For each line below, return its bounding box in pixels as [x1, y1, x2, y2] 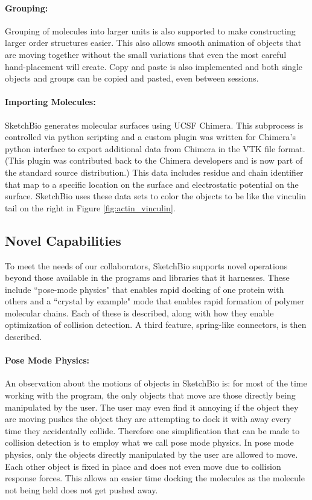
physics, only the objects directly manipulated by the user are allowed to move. [5, 448, 298, 461]
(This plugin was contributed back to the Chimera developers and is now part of [5, 154, 303, 167]
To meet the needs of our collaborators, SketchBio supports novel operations [5, 259, 288, 272]
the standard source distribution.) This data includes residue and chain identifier [5, 165, 304, 178]
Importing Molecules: [5, 95, 96, 108]
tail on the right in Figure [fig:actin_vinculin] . [5, 201, 176, 214]
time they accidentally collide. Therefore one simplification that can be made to [5, 424, 300, 437]
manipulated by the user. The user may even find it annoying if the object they [5, 400, 299, 413]
